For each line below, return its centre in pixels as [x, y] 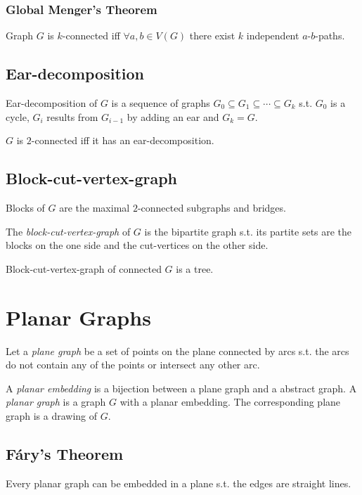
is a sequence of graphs [161, 103]
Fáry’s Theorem [65, 453]
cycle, [18, 116]
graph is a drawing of [52, 415]
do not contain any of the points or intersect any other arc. [133, 365]
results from [72, 116]
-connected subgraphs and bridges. [212, 207]
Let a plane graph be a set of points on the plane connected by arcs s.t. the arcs [177, 351]
